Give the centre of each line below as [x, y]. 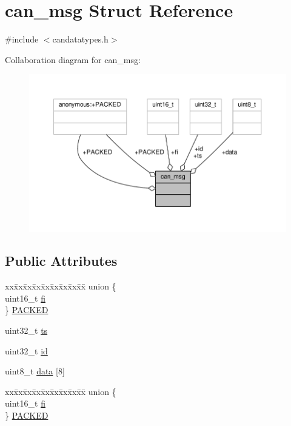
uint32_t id [26, 350]
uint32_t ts [26, 330]
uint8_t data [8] [35, 371]
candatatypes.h [80, 39]
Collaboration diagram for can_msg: [73, 59]
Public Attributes [61, 261]
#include [22, 39]
